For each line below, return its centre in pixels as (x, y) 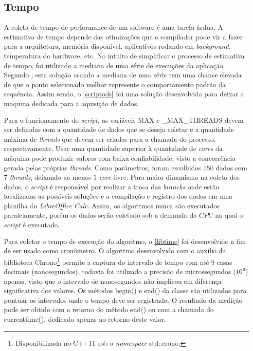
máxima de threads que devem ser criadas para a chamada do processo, (110, 139)
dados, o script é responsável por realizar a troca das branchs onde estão (112, 186)
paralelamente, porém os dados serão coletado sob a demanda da (100, 215)
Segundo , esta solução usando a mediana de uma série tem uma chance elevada (123, 75)
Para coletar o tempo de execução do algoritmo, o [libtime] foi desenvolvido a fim (125, 241)
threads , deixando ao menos (50, 177)
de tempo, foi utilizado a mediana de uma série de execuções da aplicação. (115, 65)
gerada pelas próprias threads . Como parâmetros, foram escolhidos (103, 167)
